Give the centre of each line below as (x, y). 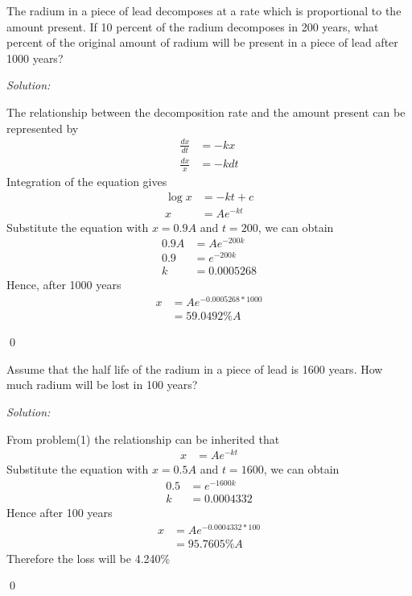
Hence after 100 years (60, 513)
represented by (43, 128)
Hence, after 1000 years (64, 285)
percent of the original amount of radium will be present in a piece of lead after (202, 42)
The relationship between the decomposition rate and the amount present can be (206, 112)
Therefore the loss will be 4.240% (89, 558)
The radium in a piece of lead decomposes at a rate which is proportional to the (204, 10)
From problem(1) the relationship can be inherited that (143, 439)
